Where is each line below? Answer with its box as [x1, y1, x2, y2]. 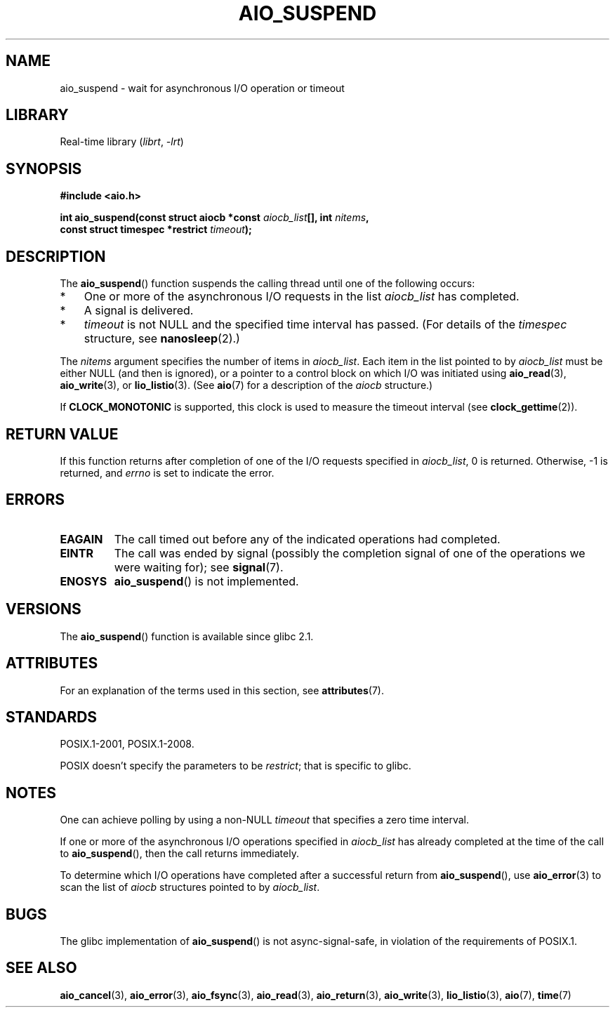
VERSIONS [6, 600, 81, 618]
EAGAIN [60, 531, 103, 546]
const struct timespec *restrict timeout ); [60, 223, 252, 236]
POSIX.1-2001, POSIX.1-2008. [60, 738, 194, 750]
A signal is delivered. [84, 303, 194, 318]
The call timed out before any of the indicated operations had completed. [114, 531, 501, 546]
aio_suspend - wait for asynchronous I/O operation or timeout [60, 81, 345, 94]
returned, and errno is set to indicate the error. [60, 466, 275, 479]
